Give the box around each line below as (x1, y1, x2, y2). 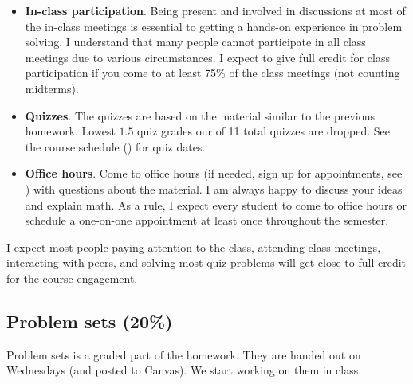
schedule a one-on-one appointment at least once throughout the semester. (25, 212, 389, 229)
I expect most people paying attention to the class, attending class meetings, (6, 238, 381, 255)
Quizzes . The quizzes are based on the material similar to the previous (25, 107, 376, 123)
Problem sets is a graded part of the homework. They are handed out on (6, 346, 361, 362)
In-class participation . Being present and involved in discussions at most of (25, 2, 406, 18)
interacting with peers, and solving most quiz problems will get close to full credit (6, 254, 407, 271)
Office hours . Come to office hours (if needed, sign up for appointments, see (25, 165, 403, 182)
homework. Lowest (25, 123, 116, 139)
